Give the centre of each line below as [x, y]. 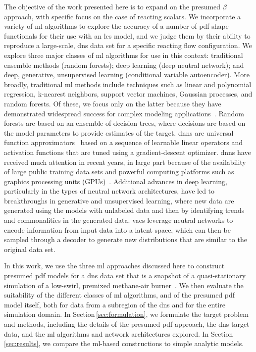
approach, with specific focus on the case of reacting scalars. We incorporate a [123, 16]
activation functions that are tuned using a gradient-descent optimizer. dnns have [128, 152]
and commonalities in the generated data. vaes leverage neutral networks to [119, 220]
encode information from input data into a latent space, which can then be [117, 229]
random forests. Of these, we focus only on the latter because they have [113, 103]
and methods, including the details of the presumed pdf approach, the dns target [127, 324]
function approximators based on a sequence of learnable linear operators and [124, 142]
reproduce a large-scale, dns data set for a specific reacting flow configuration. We [128, 45]
